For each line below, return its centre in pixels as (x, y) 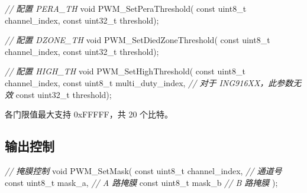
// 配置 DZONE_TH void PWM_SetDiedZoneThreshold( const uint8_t (138, 40)
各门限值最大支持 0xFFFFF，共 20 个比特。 (89, 114)
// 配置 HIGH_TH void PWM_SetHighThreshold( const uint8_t (125, 71)
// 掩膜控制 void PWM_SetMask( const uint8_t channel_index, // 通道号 (143, 170)
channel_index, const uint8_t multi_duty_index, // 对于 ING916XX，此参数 (149, 82)
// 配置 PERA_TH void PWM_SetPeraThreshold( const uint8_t (126, 8)
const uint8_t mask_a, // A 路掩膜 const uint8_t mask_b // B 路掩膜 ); (141, 182)
